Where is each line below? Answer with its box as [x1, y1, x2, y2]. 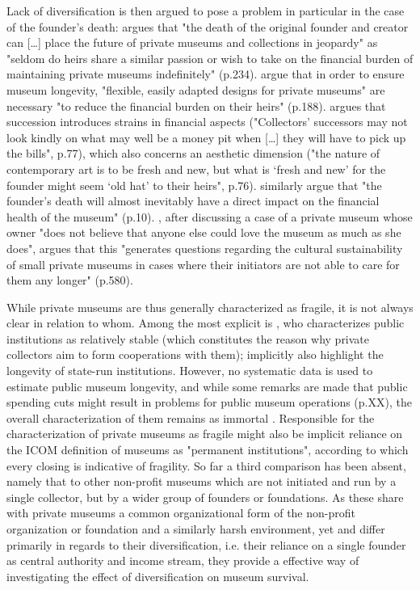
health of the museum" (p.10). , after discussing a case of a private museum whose [6, 208, 413, 225]
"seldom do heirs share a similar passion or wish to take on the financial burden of [6, 49, 414, 66]
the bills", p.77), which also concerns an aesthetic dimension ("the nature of [6, 145, 380, 162]
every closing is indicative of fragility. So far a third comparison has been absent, [6, 457, 406, 474]
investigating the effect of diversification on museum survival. [6, 567, 309, 584]
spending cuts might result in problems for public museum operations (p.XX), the [6, 394, 412, 411]
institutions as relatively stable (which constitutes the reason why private [6, 330, 370, 347]
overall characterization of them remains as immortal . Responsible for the [6, 409, 375, 426]
